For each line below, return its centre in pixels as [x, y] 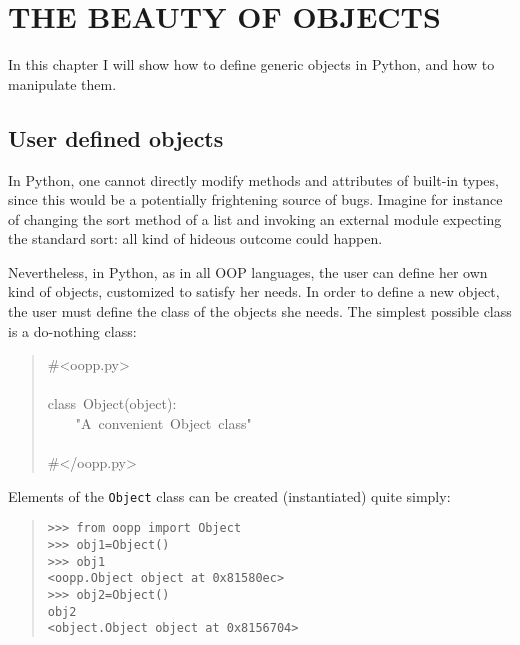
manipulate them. [62, 83]
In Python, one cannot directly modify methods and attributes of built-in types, [253, 179]
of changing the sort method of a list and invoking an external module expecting [255, 218]
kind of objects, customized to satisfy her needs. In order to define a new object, [254, 291]
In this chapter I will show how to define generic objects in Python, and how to [251, 64]
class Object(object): [112, 403]
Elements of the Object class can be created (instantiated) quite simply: [229, 495]
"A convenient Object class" [163, 423]
